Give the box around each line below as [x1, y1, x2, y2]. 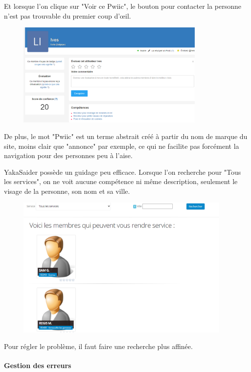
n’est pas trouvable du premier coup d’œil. [4, 10, 131, 21]
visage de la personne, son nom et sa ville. [4, 186, 130, 196]
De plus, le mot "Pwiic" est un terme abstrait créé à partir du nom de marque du [4, 131, 248, 141]
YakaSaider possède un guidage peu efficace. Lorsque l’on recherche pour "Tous [4, 166, 241, 177]
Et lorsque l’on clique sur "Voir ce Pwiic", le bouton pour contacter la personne [4, 1, 242, 11]
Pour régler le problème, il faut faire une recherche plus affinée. [4, 341, 193, 351]
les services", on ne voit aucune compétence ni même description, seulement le [4, 176, 238, 186]
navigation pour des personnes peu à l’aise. [4, 150, 133, 161]
